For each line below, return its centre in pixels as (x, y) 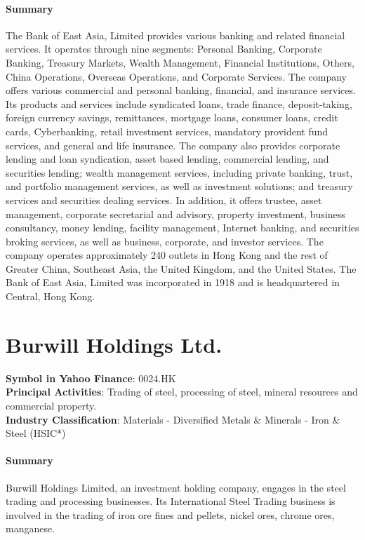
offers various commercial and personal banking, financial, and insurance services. (181, 90)
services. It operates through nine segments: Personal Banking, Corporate (164, 49)
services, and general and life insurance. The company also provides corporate (173, 145)
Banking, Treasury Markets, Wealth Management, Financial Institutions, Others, (180, 62)
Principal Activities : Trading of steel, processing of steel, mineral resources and (182, 392)
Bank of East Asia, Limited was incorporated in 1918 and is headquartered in (173, 282)
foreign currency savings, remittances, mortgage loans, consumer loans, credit (172, 117)
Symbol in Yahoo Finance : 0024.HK (91, 378)
